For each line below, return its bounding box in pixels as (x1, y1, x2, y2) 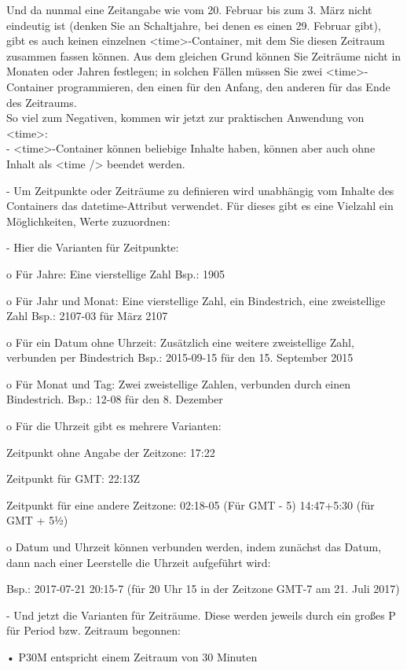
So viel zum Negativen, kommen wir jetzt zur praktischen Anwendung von (6, 109, 365, 126)
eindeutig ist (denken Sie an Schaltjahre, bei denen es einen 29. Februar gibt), (6, 17, 381, 33)
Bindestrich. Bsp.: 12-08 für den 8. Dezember (6, 391, 223, 407)
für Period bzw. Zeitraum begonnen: (6, 622, 181, 639)
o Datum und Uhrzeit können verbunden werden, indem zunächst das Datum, (6, 539, 382, 555)
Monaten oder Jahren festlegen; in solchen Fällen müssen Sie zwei (6, 63, 323, 79)
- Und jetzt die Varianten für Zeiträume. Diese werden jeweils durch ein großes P (6, 606, 396, 623)
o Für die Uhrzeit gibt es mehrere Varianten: (6, 418, 222, 434)
